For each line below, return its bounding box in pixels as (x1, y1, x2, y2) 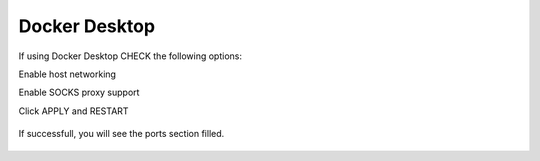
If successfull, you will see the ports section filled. (18, 128, 225, 140)
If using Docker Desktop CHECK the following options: (18, 50, 242, 62)
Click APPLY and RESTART (18, 105, 129, 117)
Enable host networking (18, 68, 117, 80)
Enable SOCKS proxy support (18, 86, 140, 99)
